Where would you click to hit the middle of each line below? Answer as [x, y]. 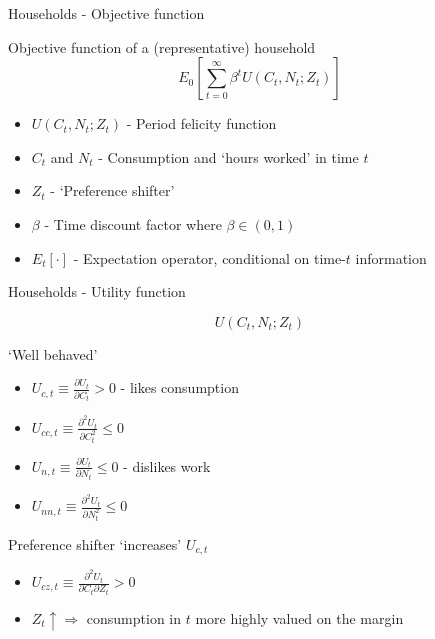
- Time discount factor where [133, 223]
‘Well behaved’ [53, 353]
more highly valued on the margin [299, 617]
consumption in [134, 617]
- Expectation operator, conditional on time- [209, 257]
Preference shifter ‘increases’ [95, 544]
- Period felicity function [201, 123]
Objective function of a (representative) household [162, 46]
